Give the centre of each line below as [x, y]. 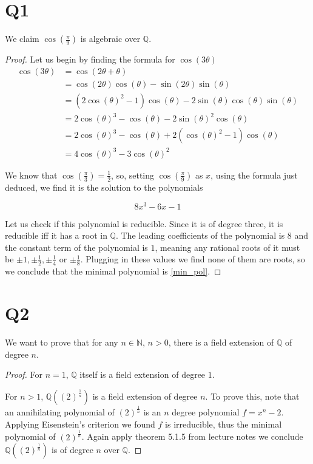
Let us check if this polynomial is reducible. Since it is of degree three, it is [144, 223]
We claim [22, 39]
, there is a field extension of [221, 342]
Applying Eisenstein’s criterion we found [80, 424]
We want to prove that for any [62, 342]
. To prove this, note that [252, 396]
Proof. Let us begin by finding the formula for [90, 59]
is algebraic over [110, 39]
